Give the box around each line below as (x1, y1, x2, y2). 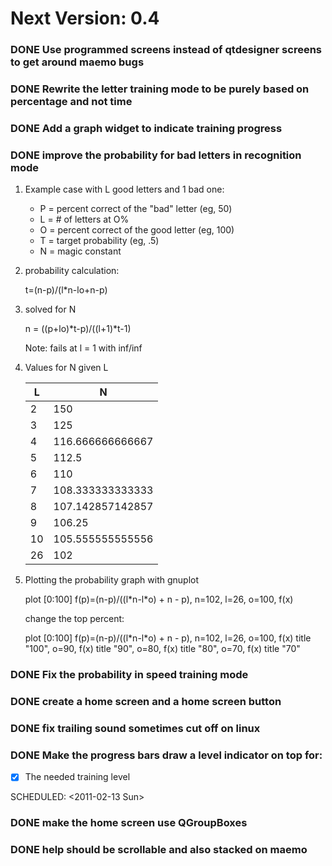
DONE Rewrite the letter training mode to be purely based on (10, 82, 310, 96)
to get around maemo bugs (10, 55, 145, 69)
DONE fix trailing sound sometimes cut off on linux (10, 722, 261, 736)
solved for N (24, 303, 77, 316)
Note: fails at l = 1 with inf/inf (24, 342, 143, 354)
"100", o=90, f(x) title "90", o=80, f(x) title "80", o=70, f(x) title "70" (24, 643, 301, 655)
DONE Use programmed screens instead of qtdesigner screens (10, 43, 322, 57)
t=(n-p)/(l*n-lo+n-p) (24, 284, 108, 296)
